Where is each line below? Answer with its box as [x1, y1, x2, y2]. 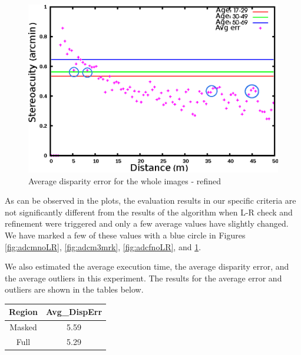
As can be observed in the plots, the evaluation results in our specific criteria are [5, 194, 296, 207]
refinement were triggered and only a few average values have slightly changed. [5, 217, 289, 230]
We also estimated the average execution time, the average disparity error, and [5, 260, 289, 273]
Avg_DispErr [45, 306, 102, 318]
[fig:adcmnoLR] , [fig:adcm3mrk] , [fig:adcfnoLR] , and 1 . [5, 240, 201, 253]
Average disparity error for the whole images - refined [28, 174, 221, 187]
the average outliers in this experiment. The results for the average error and [5, 271, 282, 284]
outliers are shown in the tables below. [5, 283, 144, 296]
